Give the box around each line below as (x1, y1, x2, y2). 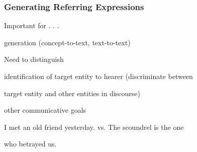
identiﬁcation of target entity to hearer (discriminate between (4, 71, 193, 81)
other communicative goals (4, 105, 86, 115)
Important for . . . (4, 20, 59, 31)
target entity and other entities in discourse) (4, 88, 141, 98)
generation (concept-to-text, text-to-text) (4, 37, 131, 47)
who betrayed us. (4, 138, 57, 149)
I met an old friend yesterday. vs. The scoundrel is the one (4, 121, 184, 132)
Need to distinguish (4, 54, 64, 64)
